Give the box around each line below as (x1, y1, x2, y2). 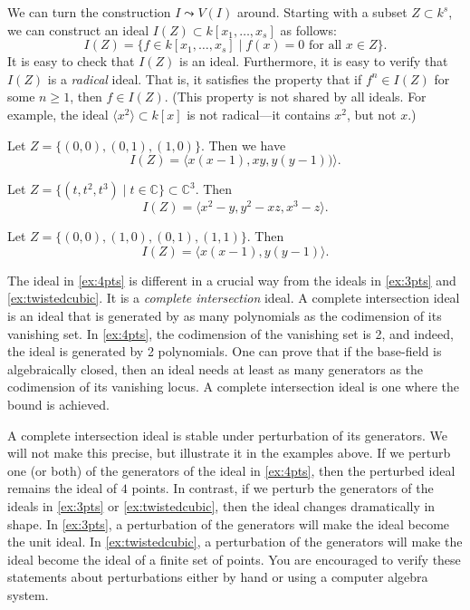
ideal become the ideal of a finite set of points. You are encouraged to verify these (7, 549, 461, 568)
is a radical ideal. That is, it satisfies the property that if (47, 69, 362, 88)
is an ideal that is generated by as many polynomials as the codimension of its (7, 306, 442, 325)
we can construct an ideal (7, 20, 149, 39)
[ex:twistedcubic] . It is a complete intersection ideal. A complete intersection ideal (7, 288, 460, 307)
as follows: (280, 20, 337, 39)
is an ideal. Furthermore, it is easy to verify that (179, 52, 448, 71)
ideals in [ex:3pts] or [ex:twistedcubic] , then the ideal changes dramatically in (7, 496, 436, 515)
